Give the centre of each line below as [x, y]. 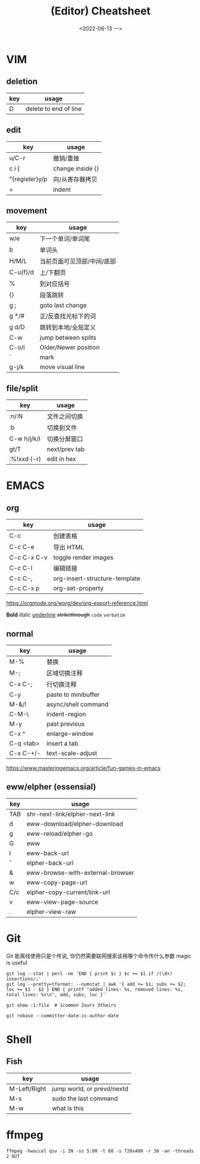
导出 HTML [69, 547]
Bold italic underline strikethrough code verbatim [66, 615]
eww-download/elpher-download [75, 824]
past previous [66, 724]
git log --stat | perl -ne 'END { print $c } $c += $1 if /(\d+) [89, 973]
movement [27, 211]
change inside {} [76, 168]
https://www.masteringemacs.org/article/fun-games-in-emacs [84, 768]
